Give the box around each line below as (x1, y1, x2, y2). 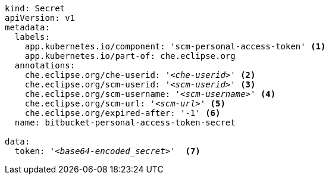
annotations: (14, 61, 76, 70)
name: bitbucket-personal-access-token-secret (14, 118, 236, 127)
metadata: (5, 23, 50, 32)
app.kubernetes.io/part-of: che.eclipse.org (24, 51, 236, 61)
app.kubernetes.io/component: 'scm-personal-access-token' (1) (24, 42, 326, 51)
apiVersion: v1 (5, 13, 76, 23)
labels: (14, 32, 50, 42)
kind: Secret (5, 4, 65, 13)
